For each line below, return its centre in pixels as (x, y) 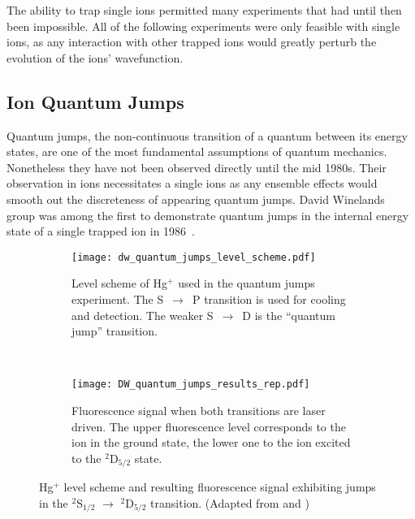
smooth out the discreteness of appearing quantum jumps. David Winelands (196, 199)
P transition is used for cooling (269, 298)
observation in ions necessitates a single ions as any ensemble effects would (192, 183)
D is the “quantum (289, 315)
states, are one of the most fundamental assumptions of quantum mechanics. (197, 151)
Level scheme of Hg (120, 283)
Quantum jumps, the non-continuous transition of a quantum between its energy (207, 135)
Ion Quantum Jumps (95, 101)
